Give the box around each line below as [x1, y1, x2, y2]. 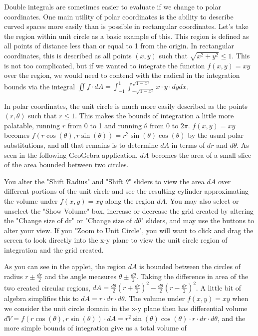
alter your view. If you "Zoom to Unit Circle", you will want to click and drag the [4, 225, 254, 235]
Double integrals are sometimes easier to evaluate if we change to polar [4, 1, 221, 11]
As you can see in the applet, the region [4, 261, 126, 272]
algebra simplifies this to [4, 293, 79, 304]
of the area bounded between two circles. [4, 159, 129, 170]
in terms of [171, 139, 205, 150]
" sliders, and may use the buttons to [141, 215, 255, 226]
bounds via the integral [4, 81, 75, 91]
